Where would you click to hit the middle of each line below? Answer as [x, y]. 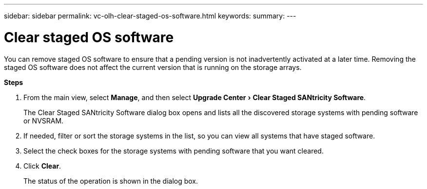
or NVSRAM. [44, 120]
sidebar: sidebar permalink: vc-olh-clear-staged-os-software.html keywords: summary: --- [150, 16]
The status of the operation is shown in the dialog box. [111, 181]
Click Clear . [42, 166]
